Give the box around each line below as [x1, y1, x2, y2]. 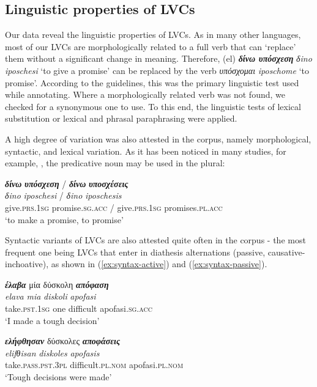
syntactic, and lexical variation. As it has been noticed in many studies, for [5, 144, 286, 157]
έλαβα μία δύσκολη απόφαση [5, 278, 109, 290]
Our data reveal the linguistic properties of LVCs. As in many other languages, [5, 28, 301, 41]
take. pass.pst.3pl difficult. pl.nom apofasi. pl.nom [5, 358, 184, 371]
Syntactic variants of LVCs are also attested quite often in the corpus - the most [5, 234, 306, 246]
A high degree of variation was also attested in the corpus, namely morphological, [5, 132, 311, 145]
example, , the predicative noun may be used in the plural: [5, 157, 225, 169]
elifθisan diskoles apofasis [5, 346, 100, 359]
